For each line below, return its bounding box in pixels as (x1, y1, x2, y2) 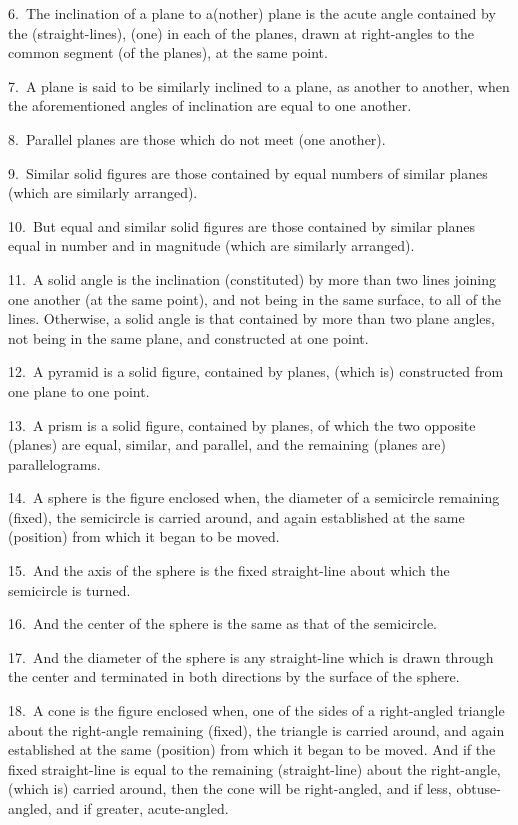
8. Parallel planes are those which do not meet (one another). (8, 128, 386, 149)
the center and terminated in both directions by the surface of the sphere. (8, 666, 460, 687)
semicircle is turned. (8, 579, 131, 600)
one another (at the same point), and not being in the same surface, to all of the (8, 288, 502, 309)
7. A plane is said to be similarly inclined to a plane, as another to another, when (8, 75, 510, 96)
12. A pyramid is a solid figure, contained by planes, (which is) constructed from (8, 361, 504, 382)
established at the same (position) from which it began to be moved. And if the (8, 739, 496, 760)
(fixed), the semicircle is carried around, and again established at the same (8, 506, 465, 527)
